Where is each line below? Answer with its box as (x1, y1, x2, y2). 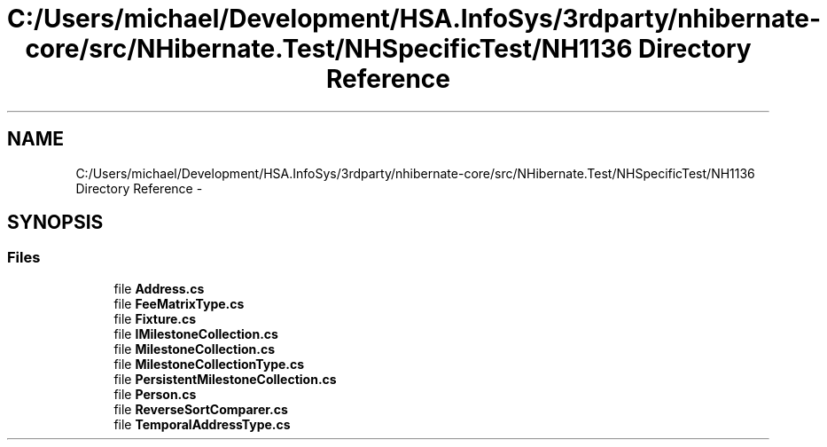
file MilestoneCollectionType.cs (113, 356, 305, 372)
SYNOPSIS (7, 211, 104, 234)
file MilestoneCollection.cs (113, 341, 275, 357)
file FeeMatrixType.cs (113, 295, 245, 311)
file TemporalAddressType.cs (113, 416, 291, 432)
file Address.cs (113, 280, 205, 296)
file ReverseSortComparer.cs (113, 401, 288, 417)
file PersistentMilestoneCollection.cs (113, 371, 337, 387)
